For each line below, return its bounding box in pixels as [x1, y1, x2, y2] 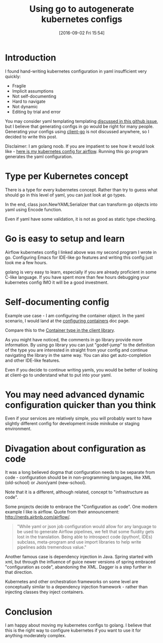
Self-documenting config [5, 296, 109, 308]
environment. [5, 426, 32, 432]
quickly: [5, 73, 21, 79]
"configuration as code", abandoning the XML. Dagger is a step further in [5, 564, 152, 570]
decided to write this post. [5, 134, 57, 139]
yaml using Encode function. [5, 206, 62, 213]
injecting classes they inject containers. [5, 589, 84, 595]
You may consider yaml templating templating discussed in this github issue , [5, 118, 158, 124]
